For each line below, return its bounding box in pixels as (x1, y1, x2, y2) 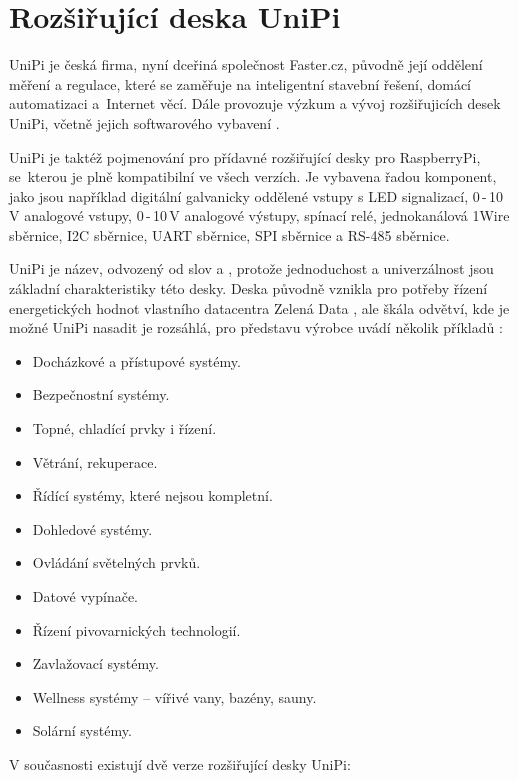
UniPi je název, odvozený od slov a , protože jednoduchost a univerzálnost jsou (9, 258, 494, 279)
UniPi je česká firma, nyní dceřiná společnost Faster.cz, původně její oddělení (9, 54, 483, 75)
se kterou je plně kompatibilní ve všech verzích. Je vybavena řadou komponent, (9, 166, 497, 187)
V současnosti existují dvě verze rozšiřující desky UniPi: (9, 753, 351, 774)
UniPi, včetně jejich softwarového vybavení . (9, 112, 280, 133)
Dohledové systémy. (32, 518, 153, 539)
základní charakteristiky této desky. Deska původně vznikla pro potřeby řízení (9, 278, 488, 299)
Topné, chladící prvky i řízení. (32, 418, 217, 439)
